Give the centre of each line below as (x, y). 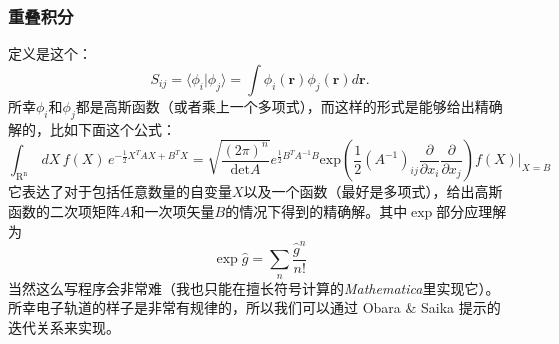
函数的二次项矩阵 (64, 210)
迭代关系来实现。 (64, 326)
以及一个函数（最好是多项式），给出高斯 (373, 191)
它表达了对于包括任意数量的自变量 (120, 191)
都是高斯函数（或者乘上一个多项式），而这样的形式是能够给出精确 (289, 105)
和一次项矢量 (172, 210)
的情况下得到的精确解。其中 (316, 210)
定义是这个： (50, 53)
